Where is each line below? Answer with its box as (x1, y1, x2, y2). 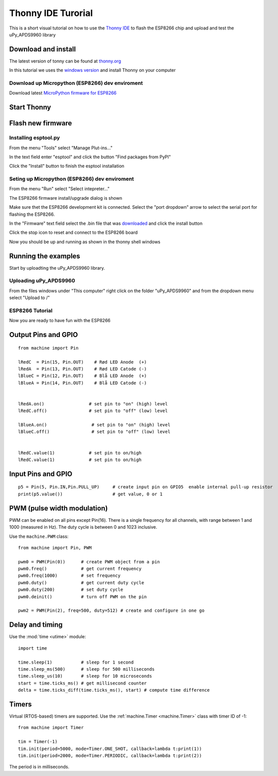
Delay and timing (9, 621, 63, 629)
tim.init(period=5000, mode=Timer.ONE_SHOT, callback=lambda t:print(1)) (18, 746, 202, 752)
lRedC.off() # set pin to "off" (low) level (18, 408, 168, 414)
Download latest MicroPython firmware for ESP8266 (9, 90, 117, 96)
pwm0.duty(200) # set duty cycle (18, 587, 124, 593)
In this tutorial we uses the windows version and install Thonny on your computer (9, 67, 176, 73)
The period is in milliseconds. (9, 764, 70, 770)
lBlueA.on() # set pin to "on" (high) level (18, 422, 170, 428)
